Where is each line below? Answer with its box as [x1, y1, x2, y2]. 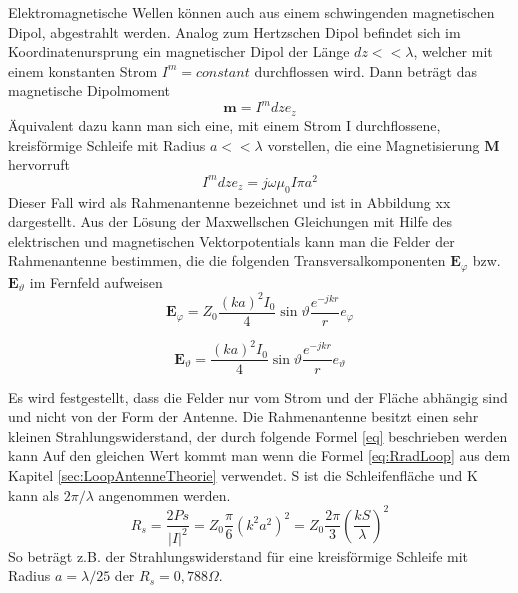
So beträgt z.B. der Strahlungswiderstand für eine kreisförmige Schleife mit [8, 545, 469, 566]
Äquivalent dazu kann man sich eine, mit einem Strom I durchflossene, [8, 114, 441, 135]
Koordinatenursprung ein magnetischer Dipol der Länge [8, 41, 350, 62]
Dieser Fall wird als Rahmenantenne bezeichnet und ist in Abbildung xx [8, 191, 451, 212]
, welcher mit [413, 41, 493, 62]
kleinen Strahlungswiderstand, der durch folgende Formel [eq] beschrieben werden [8, 425, 508, 446]
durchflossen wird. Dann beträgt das [254, 60, 478, 81]
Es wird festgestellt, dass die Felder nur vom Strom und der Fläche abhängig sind [8, 386, 508, 407]
